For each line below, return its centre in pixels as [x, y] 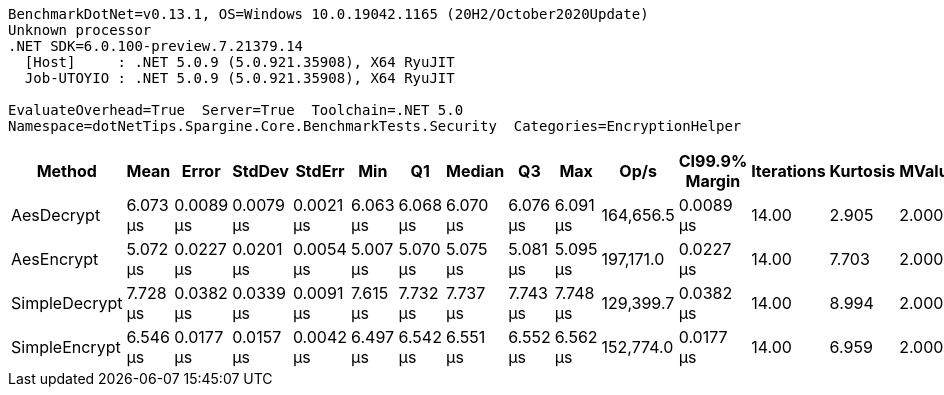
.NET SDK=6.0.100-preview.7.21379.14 [156, 46]
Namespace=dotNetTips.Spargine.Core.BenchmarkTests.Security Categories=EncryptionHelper [375, 126]
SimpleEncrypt [66, 347]
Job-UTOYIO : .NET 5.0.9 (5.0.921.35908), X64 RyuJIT [239, 78]
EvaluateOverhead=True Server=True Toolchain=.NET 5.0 [236, 110]
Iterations [788, 171]
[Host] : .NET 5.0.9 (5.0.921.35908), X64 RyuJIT [239, 62]
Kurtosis [862, 171]
